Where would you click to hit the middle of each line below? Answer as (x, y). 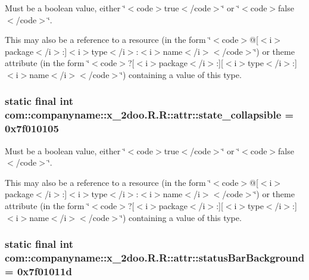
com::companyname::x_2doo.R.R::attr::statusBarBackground (155, 258)
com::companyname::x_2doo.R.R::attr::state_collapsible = (149, 115)
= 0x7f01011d (38, 271)
